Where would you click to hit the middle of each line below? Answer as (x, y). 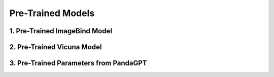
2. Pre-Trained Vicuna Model (56, 47)
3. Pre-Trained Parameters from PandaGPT (78, 63)
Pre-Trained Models (52, 13)
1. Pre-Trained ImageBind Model (61, 31)
